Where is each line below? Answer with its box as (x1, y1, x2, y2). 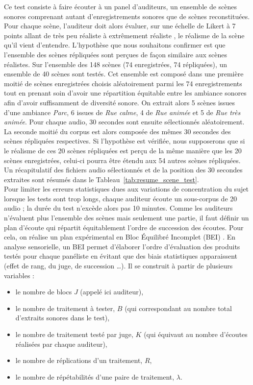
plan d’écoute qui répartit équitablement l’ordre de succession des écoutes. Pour (4, 222, 244, 232)
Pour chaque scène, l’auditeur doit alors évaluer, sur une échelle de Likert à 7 (4, 21, 236, 31)
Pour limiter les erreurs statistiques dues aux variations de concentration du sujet (4, 184, 249, 194)
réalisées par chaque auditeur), (15, 338, 107, 349)
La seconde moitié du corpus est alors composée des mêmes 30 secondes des (4, 126, 231, 136)
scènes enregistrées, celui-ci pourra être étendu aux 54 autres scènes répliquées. (4, 155, 241, 165)
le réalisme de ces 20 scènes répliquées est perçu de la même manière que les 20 (4, 145, 242, 155)
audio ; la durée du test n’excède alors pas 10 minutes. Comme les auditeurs (4, 203, 233, 213)
